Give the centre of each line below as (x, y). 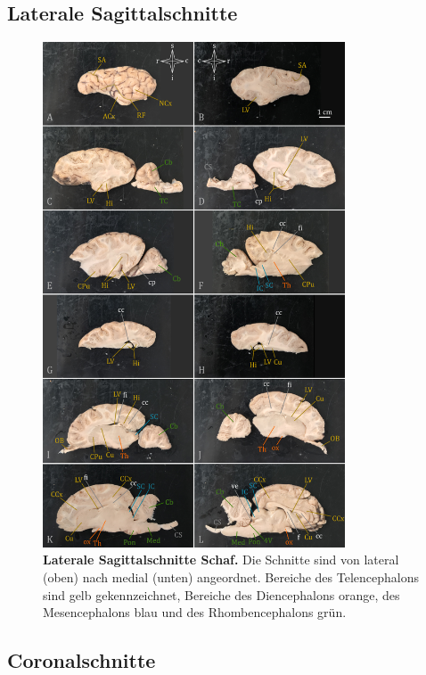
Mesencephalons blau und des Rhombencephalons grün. (195, 612)
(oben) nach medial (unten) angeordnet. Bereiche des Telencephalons (231, 576)
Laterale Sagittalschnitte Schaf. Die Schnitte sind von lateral (221, 560)
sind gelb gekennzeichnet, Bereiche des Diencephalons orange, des (221, 594)
